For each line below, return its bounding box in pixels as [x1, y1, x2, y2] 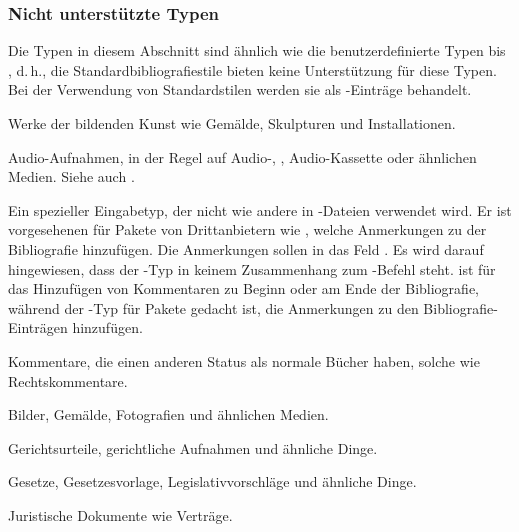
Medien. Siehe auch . [8, 166, 135, 187]
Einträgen [8, 317, 68, 338]
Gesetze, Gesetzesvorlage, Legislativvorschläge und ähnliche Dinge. [8, 471, 417, 492]
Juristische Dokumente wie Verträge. [8, 504, 233, 525]
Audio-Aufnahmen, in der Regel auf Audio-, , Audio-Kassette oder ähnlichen [8, 146, 477, 167]
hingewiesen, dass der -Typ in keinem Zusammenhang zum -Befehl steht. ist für [8, 258, 496, 279]
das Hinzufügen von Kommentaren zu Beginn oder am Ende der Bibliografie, [8, 278, 480, 299]
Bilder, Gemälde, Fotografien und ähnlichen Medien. [8, 404, 329, 425]
